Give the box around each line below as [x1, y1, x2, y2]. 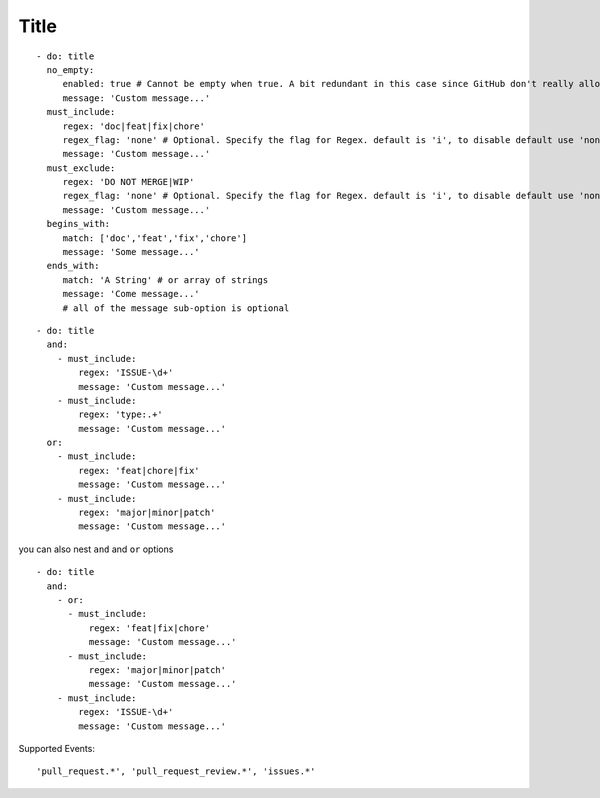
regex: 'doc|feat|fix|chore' [62, 120, 205, 132]
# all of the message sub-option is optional [62, 302, 290, 314]
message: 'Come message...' [62, 288, 200, 300]
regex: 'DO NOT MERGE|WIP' [62, 176, 195, 188]
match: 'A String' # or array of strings [62, 274, 269, 285]
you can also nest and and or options [18, 543, 174, 555]
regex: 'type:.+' [78, 409, 164, 420]
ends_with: [46, 260, 100, 272]
